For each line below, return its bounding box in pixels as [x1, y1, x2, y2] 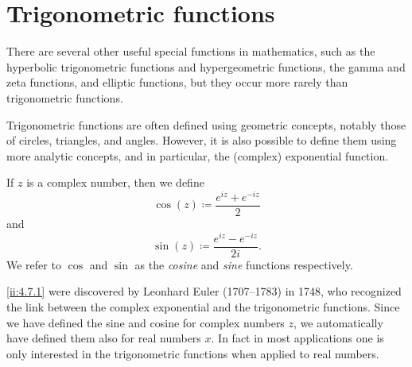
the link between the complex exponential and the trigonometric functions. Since [6, 298, 400, 315]
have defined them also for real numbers [6, 330, 201, 346]
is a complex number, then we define [26, 174, 204, 191]
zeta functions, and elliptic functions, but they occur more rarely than [6, 74, 348, 91]
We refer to [6, 256, 61, 272]
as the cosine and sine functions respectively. [134, 256, 353, 272]
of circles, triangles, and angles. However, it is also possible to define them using [6, 132, 397, 149]
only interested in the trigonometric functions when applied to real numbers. [6, 345, 379, 361]
